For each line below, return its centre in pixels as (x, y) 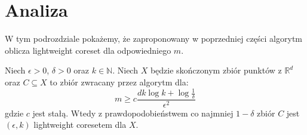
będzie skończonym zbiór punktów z (216, 70)
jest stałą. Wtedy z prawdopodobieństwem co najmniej (133, 113)
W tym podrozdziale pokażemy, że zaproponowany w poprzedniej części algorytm (153, 39)
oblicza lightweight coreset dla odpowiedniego (88, 50)
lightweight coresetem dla (80, 125)
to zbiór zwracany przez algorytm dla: (119, 82)
